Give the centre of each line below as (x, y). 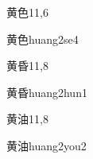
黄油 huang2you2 (46, 145)
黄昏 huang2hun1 (47, 92)
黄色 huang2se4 (43, 39)
